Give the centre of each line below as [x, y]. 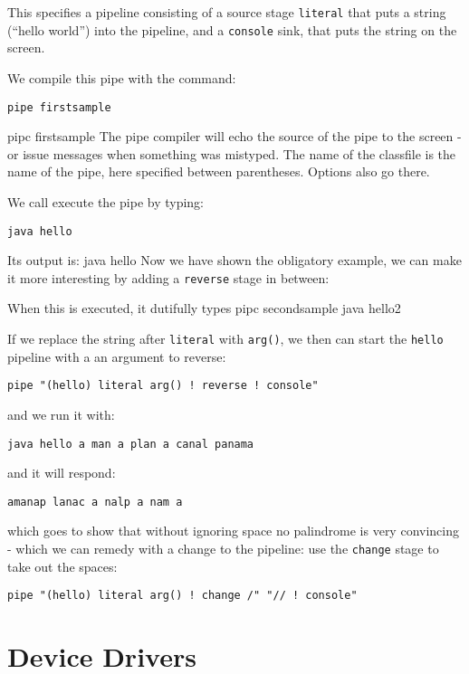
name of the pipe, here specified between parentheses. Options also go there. [219, 171]
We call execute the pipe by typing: [105, 201]
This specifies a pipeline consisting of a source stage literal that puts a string [227, 12]
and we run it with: [61, 414]
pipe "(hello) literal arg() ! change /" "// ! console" [182, 596]
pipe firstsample [59, 107]
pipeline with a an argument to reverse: [117, 356]
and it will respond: [62, 473]
